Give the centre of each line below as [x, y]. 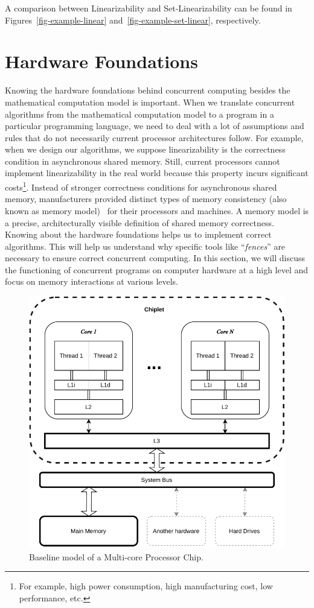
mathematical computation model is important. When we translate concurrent [150, 102]
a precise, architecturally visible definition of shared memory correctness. [139, 222]
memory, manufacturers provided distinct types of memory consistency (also [146, 199]
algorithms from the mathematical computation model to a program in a [139, 114]
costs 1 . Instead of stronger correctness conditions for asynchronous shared [141, 186]
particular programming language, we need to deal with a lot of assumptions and [155, 126]
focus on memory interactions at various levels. [92, 281]
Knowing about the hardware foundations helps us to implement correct [138, 234]
